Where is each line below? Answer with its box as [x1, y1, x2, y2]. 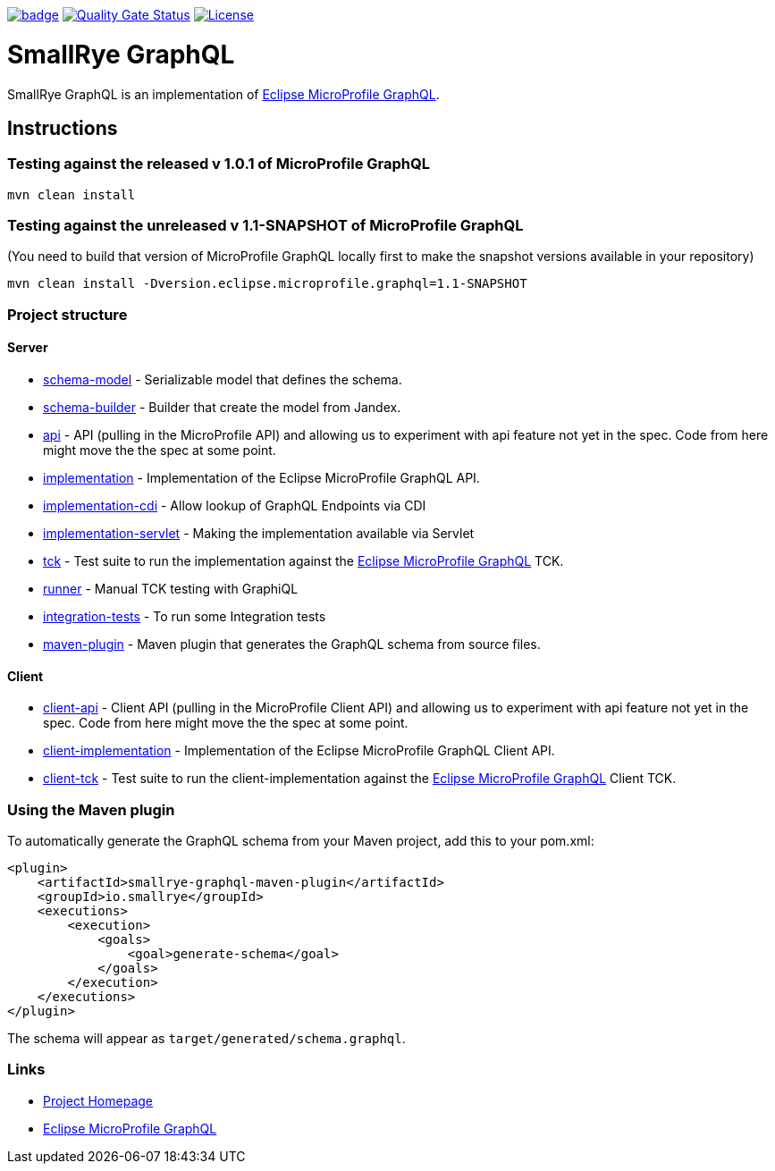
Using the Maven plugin [7, 800, 175, 819]
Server [7, 340, 48, 356]
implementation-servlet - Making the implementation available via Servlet [43, 526, 475, 542]
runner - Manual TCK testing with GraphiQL [43, 581, 299, 597]
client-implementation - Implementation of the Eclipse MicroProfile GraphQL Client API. [43, 743, 555, 759]
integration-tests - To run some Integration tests [43, 609, 326, 625]
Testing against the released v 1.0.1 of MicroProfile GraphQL [7, 155, 431, 173]
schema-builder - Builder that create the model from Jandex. [43, 400, 401, 416]
